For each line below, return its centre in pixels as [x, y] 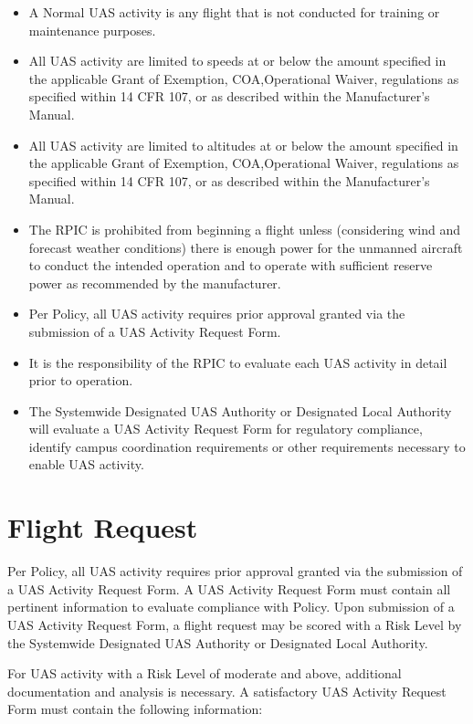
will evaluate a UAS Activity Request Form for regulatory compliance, [226, 429]
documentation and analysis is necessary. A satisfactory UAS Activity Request [227, 691]
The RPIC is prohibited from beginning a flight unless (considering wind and [245, 229]
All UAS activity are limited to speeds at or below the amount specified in [237, 61]
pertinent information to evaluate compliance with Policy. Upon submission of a [231, 607]
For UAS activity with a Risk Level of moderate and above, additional [205, 673]
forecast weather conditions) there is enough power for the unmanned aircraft [246, 247]
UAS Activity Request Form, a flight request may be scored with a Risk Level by [235, 624]
